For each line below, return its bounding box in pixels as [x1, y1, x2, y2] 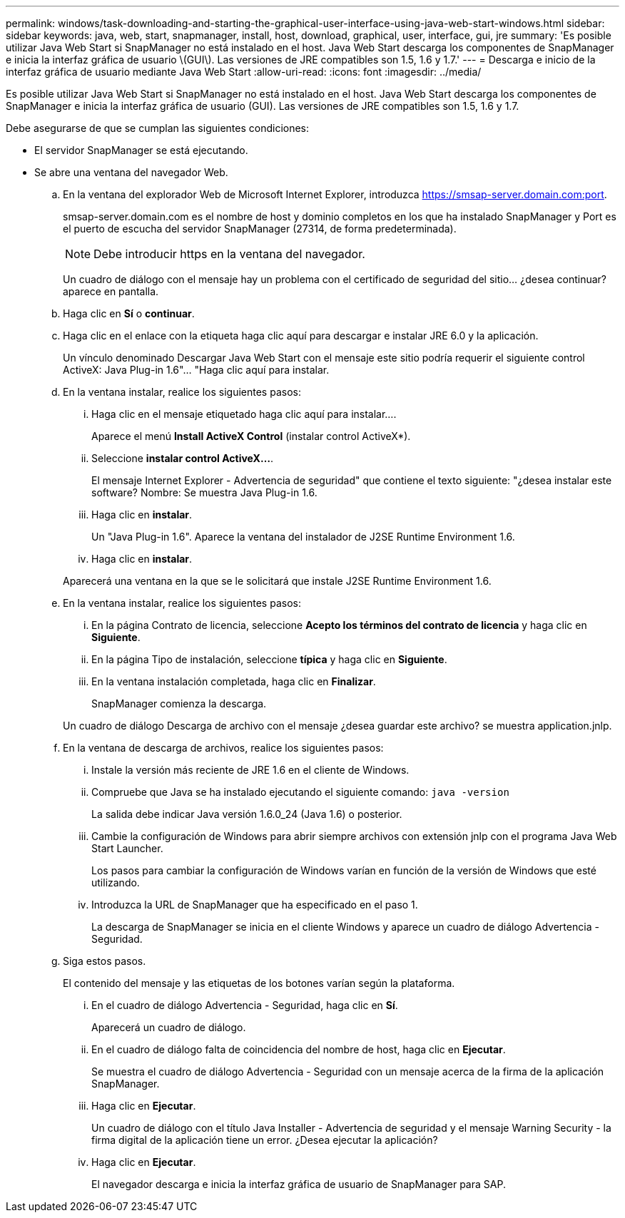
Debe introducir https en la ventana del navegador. [93, 247, 365, 261]
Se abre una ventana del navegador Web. [34, 166, 228, 178]
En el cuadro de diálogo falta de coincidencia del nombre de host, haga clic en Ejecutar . [91, 1043, 506, 1055]
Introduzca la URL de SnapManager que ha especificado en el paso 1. [91, 899, 418, 911]
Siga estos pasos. [63, 955, 146, 967]
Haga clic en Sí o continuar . [63, 307, 195, 319]
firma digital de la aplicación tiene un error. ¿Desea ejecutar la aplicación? [91, 1134, 438, 1146]
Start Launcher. [91, 842, 163, 854]
